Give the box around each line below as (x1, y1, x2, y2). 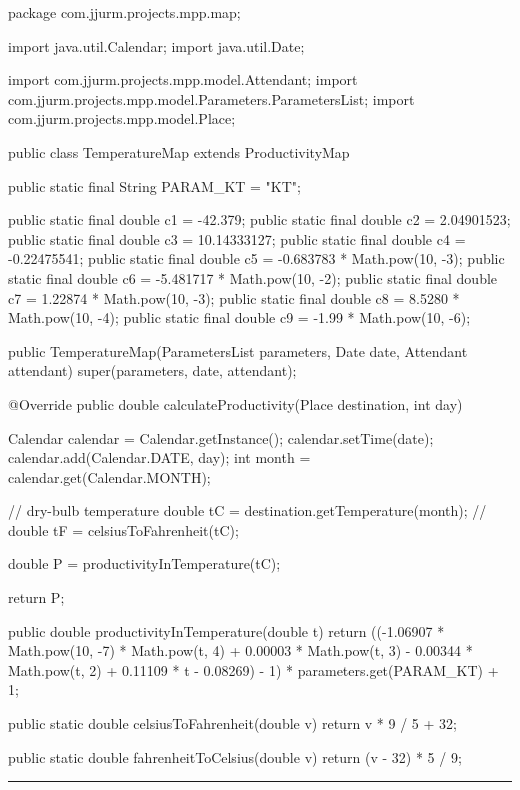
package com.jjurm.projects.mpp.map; (8, 2, 241, 22)
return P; (8, 587, 65, 608)
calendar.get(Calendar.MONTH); (8, 466, 211, 487)
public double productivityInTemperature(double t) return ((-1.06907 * (8, 620, 445, 641)
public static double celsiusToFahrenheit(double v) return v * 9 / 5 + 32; (8, 713, 457, 734)
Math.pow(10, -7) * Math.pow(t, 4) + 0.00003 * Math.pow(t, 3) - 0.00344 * (8, 640, 473, 661)
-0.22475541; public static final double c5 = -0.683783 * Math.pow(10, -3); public (8, 248, 505, 269)
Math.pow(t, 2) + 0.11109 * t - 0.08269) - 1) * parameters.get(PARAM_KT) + (8, 659, 499, 680)
